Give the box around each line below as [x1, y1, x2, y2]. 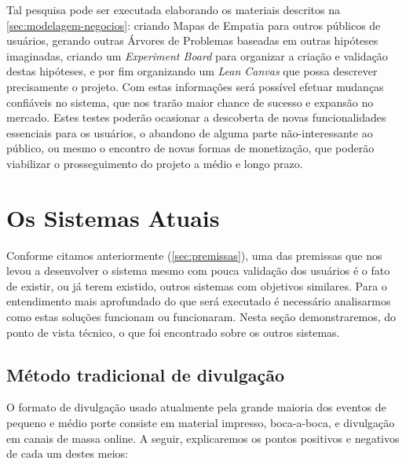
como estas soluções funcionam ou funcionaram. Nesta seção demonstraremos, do [6, 309, 397, 325]
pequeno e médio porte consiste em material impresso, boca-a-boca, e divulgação [6, 415, 395, 431]
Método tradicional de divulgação [6, 362, 285, 386]
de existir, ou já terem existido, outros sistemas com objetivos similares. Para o [6, 277, 387, 294]
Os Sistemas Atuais [6, 201, 220, 233]
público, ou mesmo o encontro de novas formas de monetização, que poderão [6, 140, 375, 156]
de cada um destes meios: [6, 445, 128, 462]
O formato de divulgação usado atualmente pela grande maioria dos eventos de [6, 399, 386, 415]
